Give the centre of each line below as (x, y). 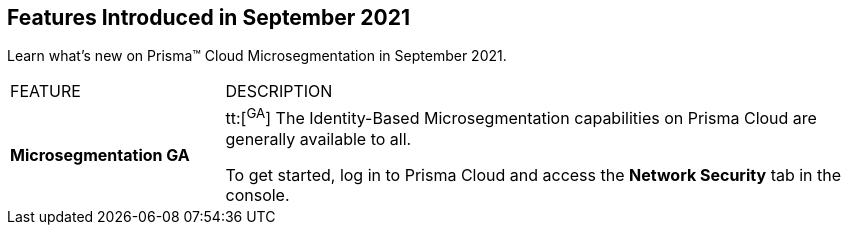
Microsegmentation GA (100, 155)
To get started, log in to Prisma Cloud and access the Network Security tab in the (533, 174)
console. (257, 194)
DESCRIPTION (279, 91)
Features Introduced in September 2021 (208, 17)
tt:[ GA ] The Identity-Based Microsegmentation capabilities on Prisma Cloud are (521, 117)
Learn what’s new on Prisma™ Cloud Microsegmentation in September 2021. (257, 56)
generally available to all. (318, 138)
